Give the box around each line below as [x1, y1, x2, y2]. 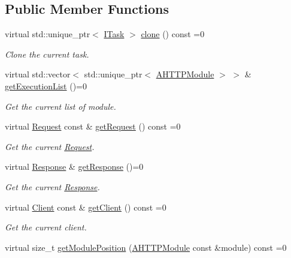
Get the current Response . [5, 180, 100, 193]
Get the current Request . [5, 140, 95, 152]
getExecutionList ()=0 [5, 79, 87, 92]
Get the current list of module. [5, 100, 116, 112]
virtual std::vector [5, 68, 71, 80]
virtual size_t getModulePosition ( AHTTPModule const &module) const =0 [5, 241, 287, 253]
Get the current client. [5, 221, 87, 233]
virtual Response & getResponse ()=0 [5, 160, 144, 173]
